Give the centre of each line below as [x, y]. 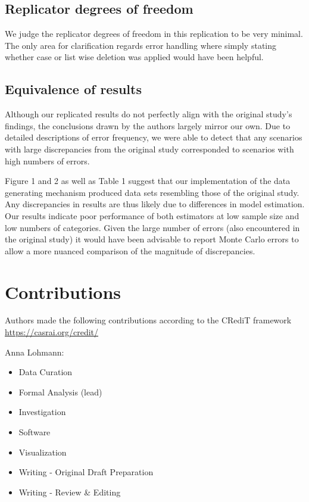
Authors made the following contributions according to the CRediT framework [148, 320]
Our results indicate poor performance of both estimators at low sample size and [152, 215]
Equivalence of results [73, 89]
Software [35, 432]
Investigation [42, 412]
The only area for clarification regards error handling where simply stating [141, 45]
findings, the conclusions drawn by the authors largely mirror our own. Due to [148, 125]
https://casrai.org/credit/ [52, 332]
